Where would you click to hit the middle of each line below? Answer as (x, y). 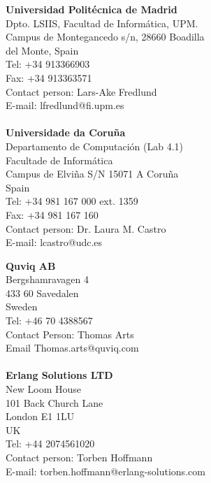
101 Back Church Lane (54, 402)
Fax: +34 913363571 (49, 77)
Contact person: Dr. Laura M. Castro (86, 228)
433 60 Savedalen (42, 293)
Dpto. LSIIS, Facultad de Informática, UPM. (102, 23)
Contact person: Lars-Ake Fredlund (81, 91)
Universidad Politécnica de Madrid (92, 9)
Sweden (22, 307)
